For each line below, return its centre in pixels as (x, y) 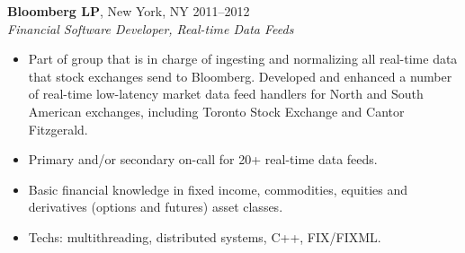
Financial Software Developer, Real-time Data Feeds (151, 28)
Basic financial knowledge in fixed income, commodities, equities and (218, 189)
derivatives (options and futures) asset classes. (156, 207)
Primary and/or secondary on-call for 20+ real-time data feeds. (203, 159)
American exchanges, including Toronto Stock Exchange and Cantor (216, 111)
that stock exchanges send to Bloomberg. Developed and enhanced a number (240, 76)
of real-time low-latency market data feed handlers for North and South (226, 94)
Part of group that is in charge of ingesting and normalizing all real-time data (243, 59)
